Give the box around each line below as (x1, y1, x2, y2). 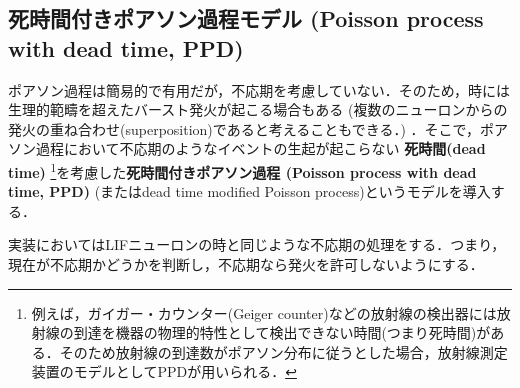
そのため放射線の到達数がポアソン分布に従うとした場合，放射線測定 (59, 341, 508, 362)
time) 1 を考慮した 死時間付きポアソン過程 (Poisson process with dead (8, 158, 477, 182)
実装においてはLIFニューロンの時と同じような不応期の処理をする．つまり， (8, 234, 506, 255)
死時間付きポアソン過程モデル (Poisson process (8, 3, 484, 34)
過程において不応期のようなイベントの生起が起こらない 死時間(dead (35, 138, 486, 159)
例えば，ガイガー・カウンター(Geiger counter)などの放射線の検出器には (31, 302, 497, 323)
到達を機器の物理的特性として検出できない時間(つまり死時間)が (73, 322, 491, 343)
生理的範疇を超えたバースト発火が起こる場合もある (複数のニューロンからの (8, 99, 508, 120)
